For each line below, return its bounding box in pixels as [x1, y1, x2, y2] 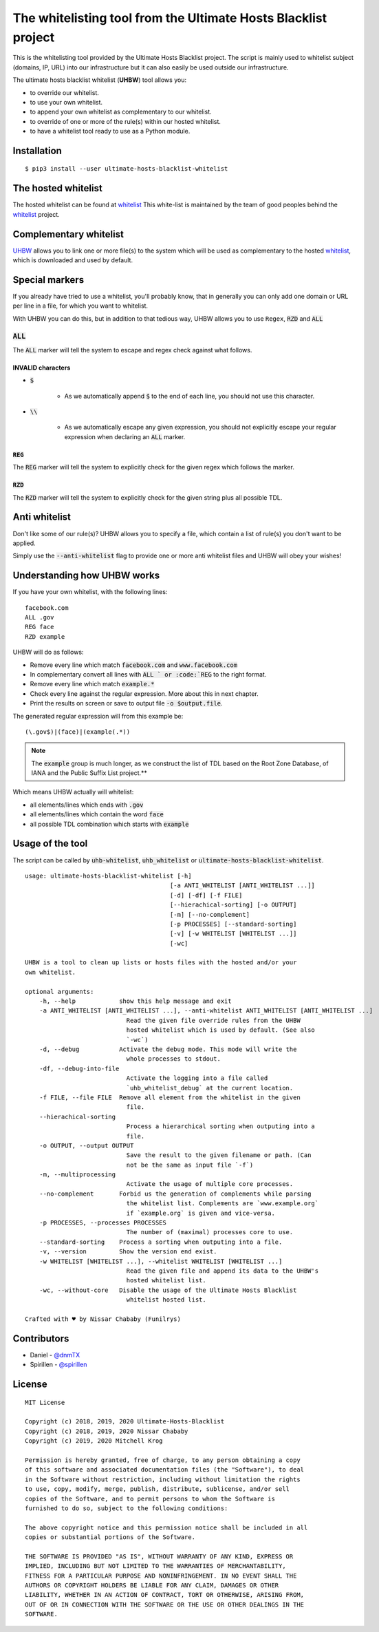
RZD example [25, 633, 65, 640]
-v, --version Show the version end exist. [39, 1248, 217, 1255]
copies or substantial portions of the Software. [25, 1534, 196, 1541]
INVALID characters [12, 363, 71, 372]
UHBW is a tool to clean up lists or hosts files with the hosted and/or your [25, 959, 297, 966]
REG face [25, 623, 54, 631]
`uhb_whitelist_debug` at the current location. [126, 1084, 294, 1092]
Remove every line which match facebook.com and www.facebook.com [30, 661, 237, 669]
